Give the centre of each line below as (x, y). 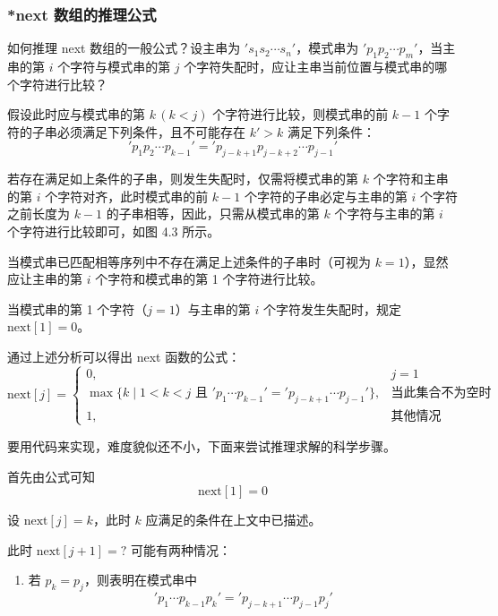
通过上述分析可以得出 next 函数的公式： (124, 356)
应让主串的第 (45, 279)
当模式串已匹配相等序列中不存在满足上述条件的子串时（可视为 (189, 261)
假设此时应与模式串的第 (76, 114)
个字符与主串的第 (385, 214)
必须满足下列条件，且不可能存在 (151, 131)
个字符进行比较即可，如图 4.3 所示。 (114, 231)
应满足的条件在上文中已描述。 (233, 520)
